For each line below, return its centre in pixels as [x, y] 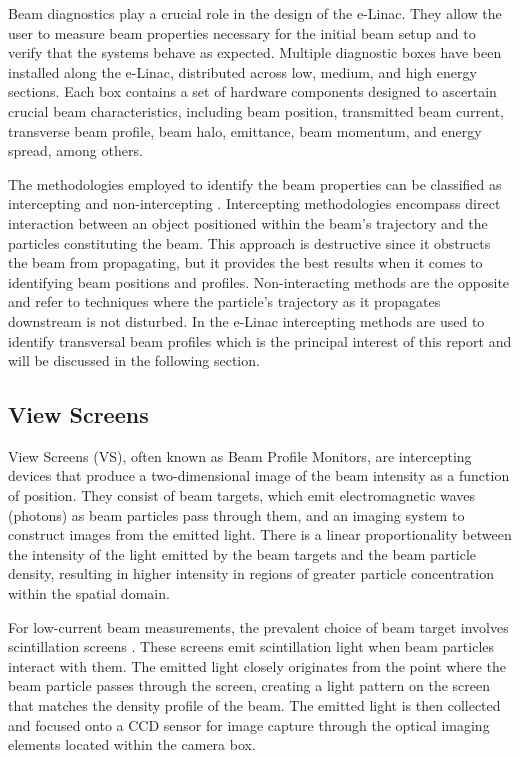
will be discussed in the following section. [134, 360]
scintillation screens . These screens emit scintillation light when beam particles [251, 646]
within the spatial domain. [89, 593]
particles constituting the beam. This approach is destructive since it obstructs [249, 242]
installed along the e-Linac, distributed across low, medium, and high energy [242, 71]
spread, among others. [75, 150]
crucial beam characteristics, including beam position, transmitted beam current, [256, 110]
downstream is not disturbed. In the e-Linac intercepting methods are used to [246, 320]
